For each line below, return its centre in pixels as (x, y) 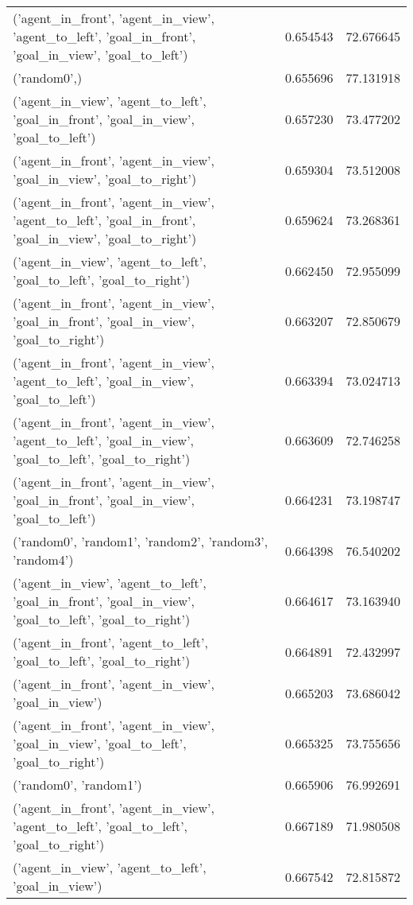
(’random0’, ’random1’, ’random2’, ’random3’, (141, 541)
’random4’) (43, 559)
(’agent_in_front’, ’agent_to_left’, (110, 642)
